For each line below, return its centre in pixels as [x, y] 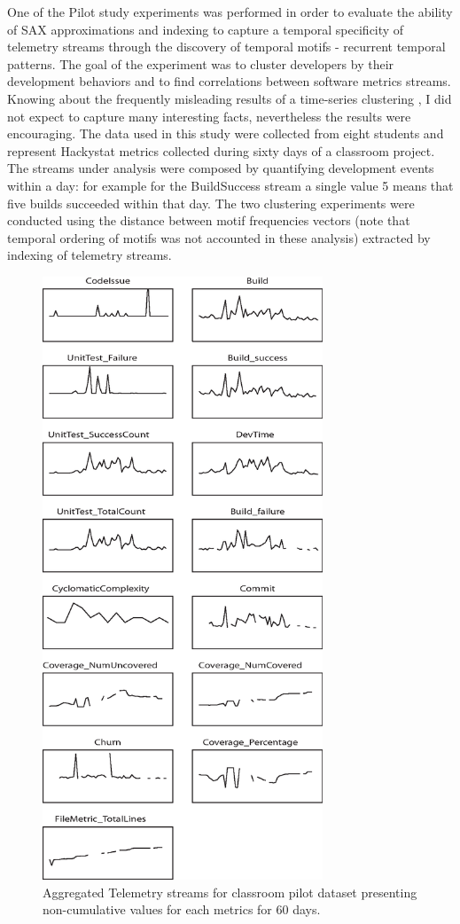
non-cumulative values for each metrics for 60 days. [182, 909]
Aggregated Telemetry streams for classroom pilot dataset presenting [230, 892]
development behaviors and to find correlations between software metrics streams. [229, 81]
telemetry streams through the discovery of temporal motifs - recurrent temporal [226, 47]
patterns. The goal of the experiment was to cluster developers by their [201, 63]
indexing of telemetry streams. [90, 255]
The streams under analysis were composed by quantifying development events [221, 168]
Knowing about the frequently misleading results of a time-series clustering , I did [230, 98]
